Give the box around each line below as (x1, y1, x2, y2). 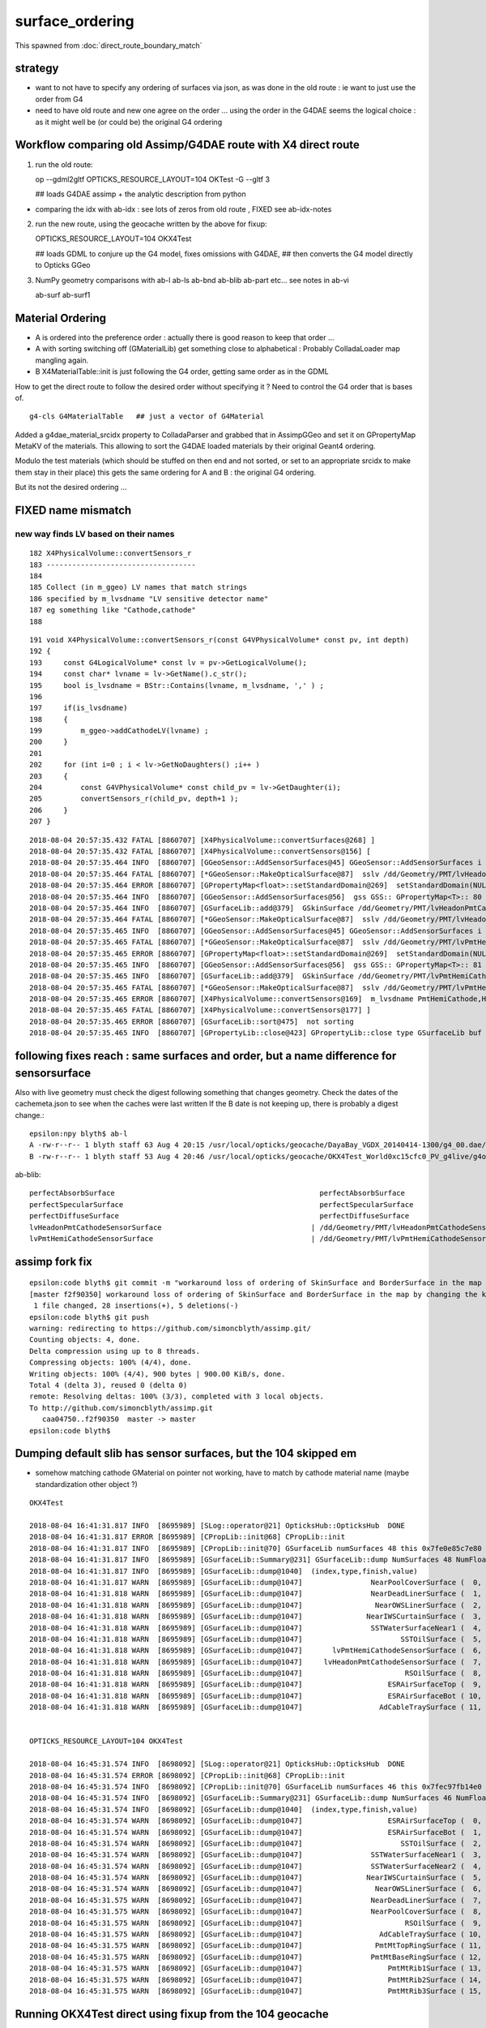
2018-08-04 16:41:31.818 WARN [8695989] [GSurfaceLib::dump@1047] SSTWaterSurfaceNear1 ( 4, (29, 1623, 482, 1632)
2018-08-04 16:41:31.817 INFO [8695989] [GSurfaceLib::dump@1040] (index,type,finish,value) (29, 1566, 419, 1575)
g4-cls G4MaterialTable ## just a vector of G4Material (29, 412, 265, 421)
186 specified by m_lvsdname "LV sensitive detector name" (29, 594, 269, 604)
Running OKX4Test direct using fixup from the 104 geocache (15, 2007, 329, 2021)
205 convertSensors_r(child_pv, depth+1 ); (29, 794, 239, 803)
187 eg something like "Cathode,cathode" (29, 605, 196, 615)
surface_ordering (15, 12, 134, 30)
